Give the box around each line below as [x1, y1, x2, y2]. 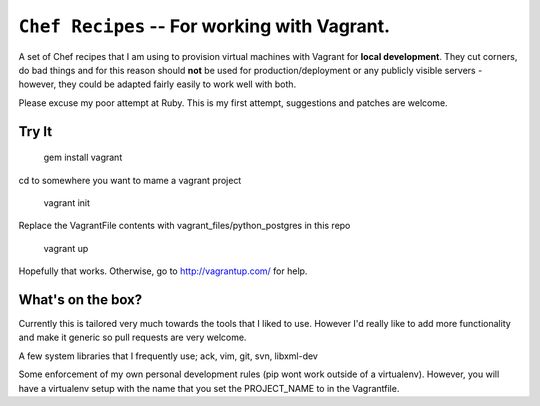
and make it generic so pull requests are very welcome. [18, 331, 247, 344]
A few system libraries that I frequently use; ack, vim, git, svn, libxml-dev [18, 350, 319, 362]
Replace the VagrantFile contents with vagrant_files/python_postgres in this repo [18, 220, 351, 232]
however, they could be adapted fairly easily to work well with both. [18, 78, 297, 90]
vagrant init [43, 196, 90, 209]
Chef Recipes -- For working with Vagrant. [18, 15, 390, 37]
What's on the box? [18, 291, 143, 308]
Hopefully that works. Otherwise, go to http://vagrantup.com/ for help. [18, 265, 308, 277]
